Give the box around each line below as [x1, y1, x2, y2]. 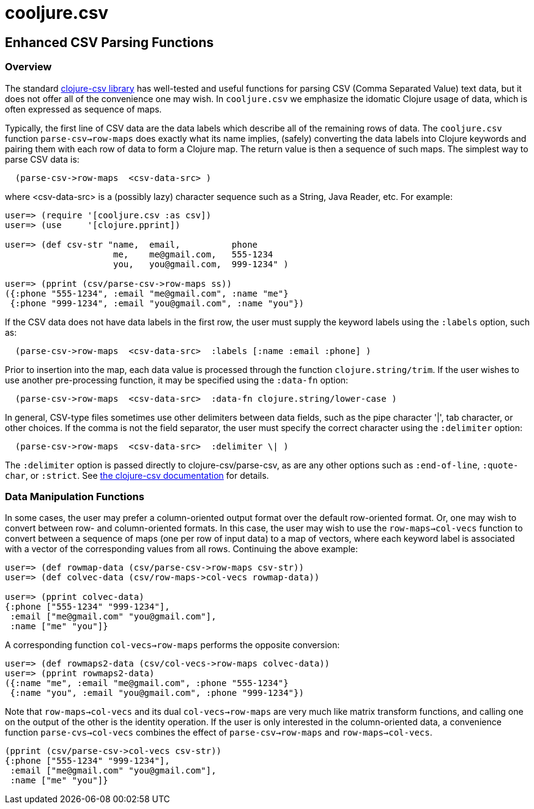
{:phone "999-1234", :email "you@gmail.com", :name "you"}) [10, 298, 304, 308]
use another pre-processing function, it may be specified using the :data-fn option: [5, 374, 349, 385]
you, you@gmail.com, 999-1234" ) [113, 259, 289, 269]
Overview [5, 61, 52, 73]
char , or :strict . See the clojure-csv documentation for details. [5, 470, 269, 481]
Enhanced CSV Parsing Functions [5, 34, 214, 50]
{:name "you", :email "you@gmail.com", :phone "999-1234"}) [10, 688, 304, 698]
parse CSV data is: [5, 153, 80, 164]
